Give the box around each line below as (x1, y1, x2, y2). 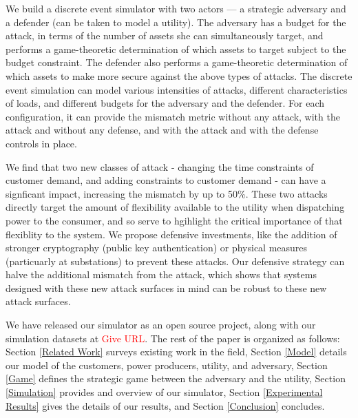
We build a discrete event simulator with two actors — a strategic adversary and (6, 1, 346, 15)
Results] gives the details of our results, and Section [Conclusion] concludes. (6, 398, 325, 412)
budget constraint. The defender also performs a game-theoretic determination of (6, 55, 348, 70)
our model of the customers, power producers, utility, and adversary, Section (6, 357, 328, 372)
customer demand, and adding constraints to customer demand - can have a (6, 173, 326, 187)
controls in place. (6, 136, 77, 150)
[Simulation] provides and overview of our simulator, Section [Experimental (6, 385, 323, 399)
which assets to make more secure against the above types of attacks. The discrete (6, 68, 352, 83)
